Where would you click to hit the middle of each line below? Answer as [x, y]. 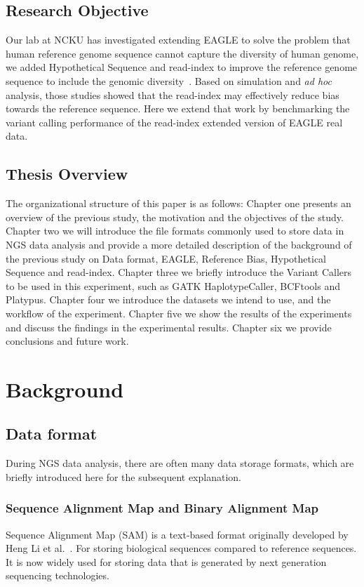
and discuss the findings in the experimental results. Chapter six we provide [169, 327]
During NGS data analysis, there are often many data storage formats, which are [180, 463]
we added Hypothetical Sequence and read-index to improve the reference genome [182, 67]
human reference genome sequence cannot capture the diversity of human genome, [182, 53]
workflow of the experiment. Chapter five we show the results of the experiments [179, 313]
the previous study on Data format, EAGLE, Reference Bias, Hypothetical [166, 258]
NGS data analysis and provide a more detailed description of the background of [179, 244]
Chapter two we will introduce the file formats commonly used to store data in [175, 231]
